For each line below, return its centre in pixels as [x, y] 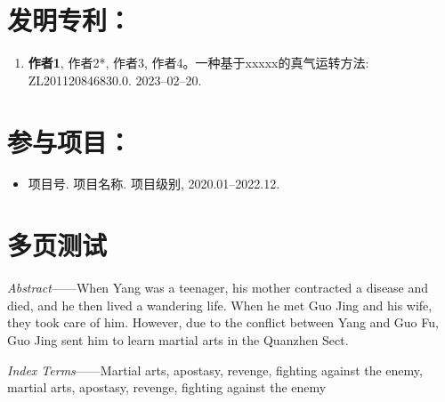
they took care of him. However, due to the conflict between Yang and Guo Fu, [223, 322]
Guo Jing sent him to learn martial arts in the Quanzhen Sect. [178, 339]
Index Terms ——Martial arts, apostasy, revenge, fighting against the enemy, [215, 370]
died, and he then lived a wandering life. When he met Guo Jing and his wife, [220, 305]
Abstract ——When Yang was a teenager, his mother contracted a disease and [218, 288]
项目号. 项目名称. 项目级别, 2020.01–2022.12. [154, 184]
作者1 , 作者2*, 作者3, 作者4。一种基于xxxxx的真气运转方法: [198, 63]
